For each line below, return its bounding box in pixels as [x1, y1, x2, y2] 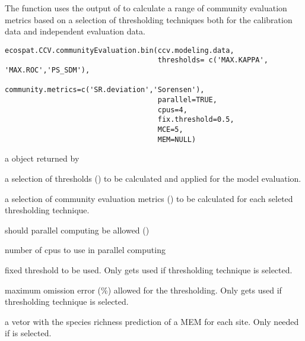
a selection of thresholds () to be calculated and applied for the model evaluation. [5, 172, 301, 184]
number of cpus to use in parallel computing [5, 244, 166, 256]
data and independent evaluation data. [5, 25, 145, 37]
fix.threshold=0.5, [157, 115, 234, 124]
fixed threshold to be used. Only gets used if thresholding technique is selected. [5, 263, 293, 276]
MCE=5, [157, 125, 183, 134]
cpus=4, [157, 105, 188, 114]
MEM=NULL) [157, 135, 196, 144]
